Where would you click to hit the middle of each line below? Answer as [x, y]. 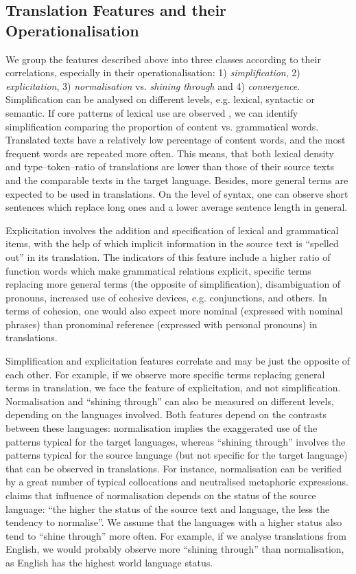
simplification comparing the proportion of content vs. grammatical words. [162, 126]
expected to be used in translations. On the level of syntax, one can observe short [177, 193]
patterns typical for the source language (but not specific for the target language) [177, 455]
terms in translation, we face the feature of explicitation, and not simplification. [173, 388]
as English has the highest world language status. [109, 562]
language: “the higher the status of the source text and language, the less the [168, 508]
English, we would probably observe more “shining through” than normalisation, [175, 549]
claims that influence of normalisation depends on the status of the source [161, 495]
